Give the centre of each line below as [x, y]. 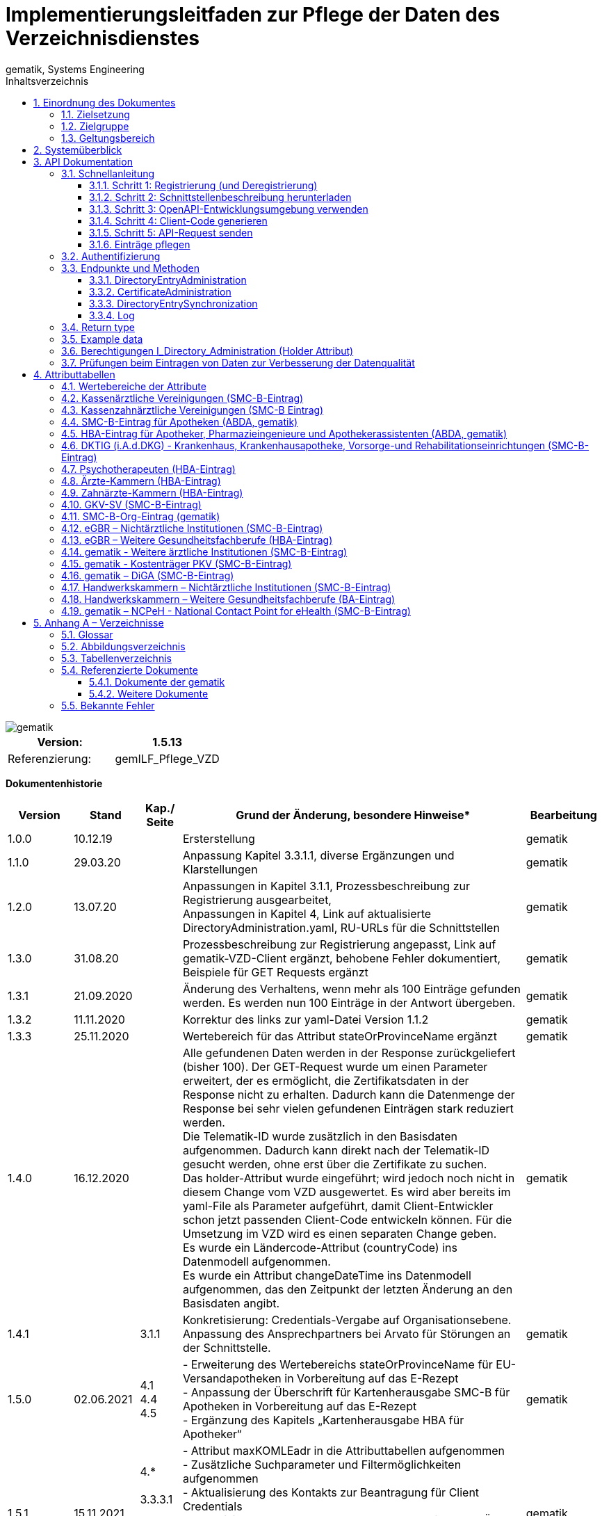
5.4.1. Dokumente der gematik [157, 682]
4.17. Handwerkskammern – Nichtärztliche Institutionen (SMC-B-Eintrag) [226, 587]
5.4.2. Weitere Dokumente [149, 693]
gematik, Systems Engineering [75, 69]
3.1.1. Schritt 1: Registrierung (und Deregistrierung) [203, 185]
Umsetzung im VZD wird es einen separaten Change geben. [340, 1233]
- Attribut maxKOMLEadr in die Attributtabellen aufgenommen [344, 1450]
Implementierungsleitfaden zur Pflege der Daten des [253, 15]
